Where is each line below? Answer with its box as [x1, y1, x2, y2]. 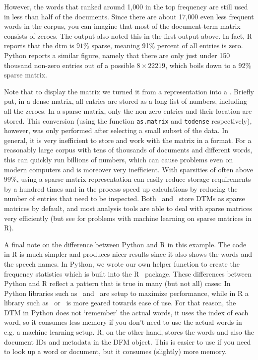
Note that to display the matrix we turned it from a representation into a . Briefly [4, 86, 254, 96]
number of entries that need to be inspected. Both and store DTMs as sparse [4, 193, 245, 204]
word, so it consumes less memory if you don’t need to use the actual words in [4, 317, 242, 327]
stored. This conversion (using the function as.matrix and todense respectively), [4, 115, 252, 126]
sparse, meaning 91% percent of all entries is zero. [91, 40, 243, 51]
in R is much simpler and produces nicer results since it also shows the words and [4, 249, 253, 259]
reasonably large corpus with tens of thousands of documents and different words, [4, 144, 253, 155]
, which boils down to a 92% [165, 60, 252, 70]
